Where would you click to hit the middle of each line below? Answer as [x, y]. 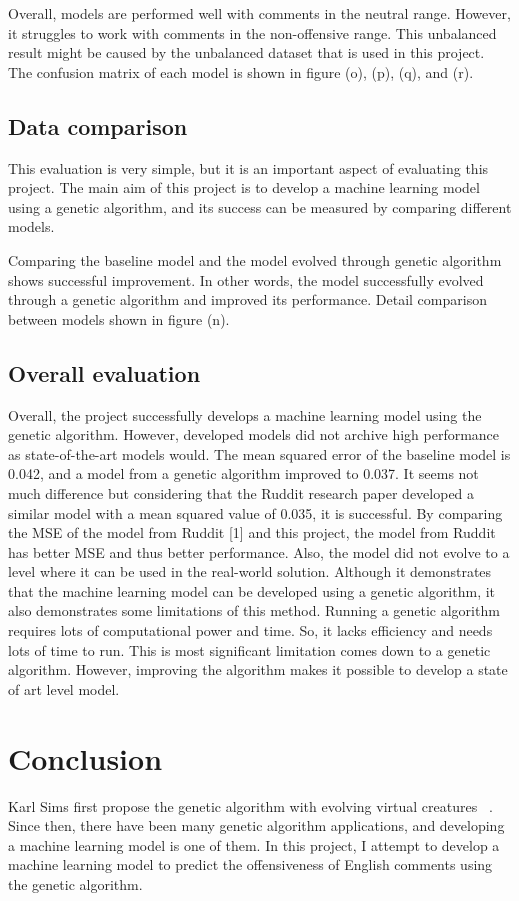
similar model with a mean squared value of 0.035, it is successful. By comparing [255, 512]
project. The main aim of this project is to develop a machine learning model [244, 187]
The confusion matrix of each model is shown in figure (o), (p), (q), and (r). [241, 71]
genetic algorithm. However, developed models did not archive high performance [254, 434]
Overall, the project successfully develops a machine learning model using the [245, 414]
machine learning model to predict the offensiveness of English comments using [250, 864]
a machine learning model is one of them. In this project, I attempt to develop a [254, 844]
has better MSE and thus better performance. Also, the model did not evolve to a [259, 551]
